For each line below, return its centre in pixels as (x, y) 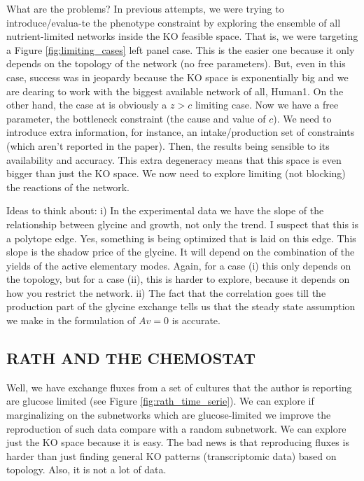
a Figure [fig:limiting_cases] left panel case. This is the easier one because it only (181, 49)
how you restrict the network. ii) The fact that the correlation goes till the (166, 292)
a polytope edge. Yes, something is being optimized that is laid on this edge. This (181, 238)
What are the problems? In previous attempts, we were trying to (145, 8)
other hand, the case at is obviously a (87, 105)
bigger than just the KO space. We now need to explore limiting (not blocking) (176, 173)
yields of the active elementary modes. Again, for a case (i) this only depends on (179, 265)
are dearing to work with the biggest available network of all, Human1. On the (175, 91)
